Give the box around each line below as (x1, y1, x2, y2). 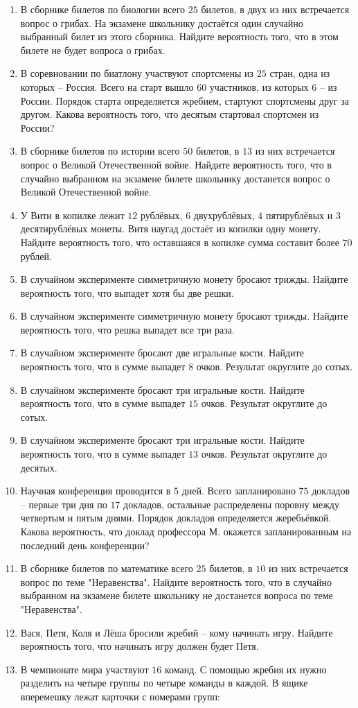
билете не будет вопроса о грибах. (20, 42, 165, 57)
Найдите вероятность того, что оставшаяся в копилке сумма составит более (20, 234, 339, 249)
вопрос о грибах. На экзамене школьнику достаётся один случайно (20, 15, 303, 30)
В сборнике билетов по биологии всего (20, 2, 186, 16)
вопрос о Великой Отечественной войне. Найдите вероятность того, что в (20, 157, 332, 171)
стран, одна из (269, 66, 330, 80)
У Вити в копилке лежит (20, 207, 125, 222)
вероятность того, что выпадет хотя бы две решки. (20, 285, 234, 300)
